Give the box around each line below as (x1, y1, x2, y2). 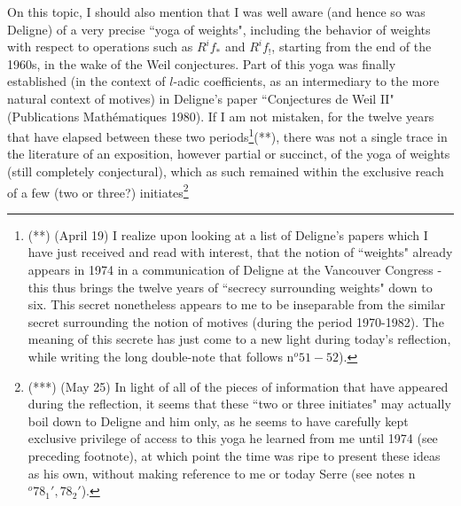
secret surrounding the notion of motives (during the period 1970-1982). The (27, 312, 444, 331)
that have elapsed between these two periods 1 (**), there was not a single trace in (7, 125, 448, 145)
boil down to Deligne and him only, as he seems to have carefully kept (27, 411, 409, 430)
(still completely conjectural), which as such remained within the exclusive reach (7, 162, 444, 180)
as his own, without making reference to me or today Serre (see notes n (27, 463, 416, 482)
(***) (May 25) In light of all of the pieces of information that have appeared (27, 377, 449, 395)
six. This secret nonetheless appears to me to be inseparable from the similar (27, 295, 446, 314)
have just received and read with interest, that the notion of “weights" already (27, 243, 453, 261)
